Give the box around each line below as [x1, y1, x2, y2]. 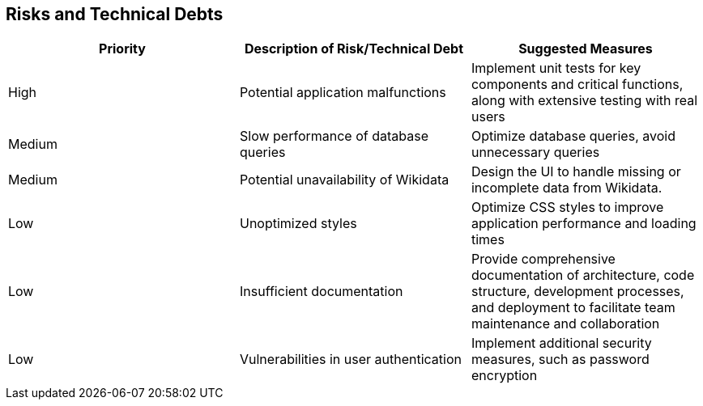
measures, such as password [471, 351, 650, 368]
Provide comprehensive [471, 251, 616, 268]
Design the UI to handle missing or [471, 163, 681, 180]
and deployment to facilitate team [471, 299, 675, 316]
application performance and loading [471, 215, 697, 232]
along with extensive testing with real [471, 92, 698, 109]
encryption [471, 367, 538, 384]
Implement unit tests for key [471, 60, 641, 77]
